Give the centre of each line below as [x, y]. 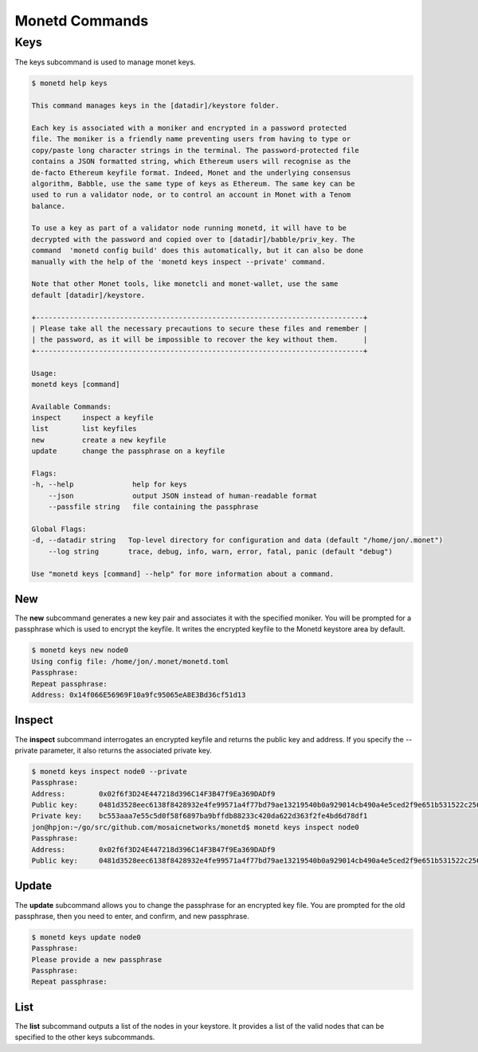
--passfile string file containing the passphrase [153, 507]
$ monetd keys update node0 [86, 937]
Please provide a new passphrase [97, 959]
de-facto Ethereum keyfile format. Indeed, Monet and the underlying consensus [191, 172]
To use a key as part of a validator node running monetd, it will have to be [189, 228]
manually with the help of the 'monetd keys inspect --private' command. [178, 262]
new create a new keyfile [99, 440]
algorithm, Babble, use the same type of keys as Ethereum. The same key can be [193, 184]
